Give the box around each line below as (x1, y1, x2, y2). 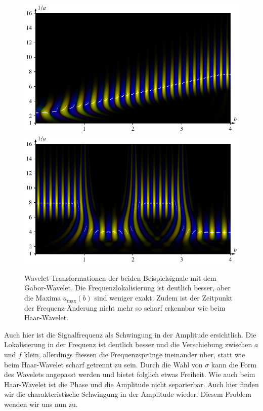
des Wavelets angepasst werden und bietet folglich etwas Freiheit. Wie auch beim (4, 369, 255, 380)
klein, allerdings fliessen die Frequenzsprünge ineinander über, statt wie (24, 349, 245, 360)
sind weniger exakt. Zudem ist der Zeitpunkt (94, 292, 233, 303)
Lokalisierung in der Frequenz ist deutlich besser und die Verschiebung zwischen (4, 339, 252, 350)
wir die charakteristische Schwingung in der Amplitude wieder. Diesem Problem (4, 389, 251, 399)
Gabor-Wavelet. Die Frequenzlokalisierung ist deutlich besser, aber (24, 282, 231, 293)
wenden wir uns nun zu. (4, 399, 78, 409)
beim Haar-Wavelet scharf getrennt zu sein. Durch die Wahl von (4, 359, 203, 369)
